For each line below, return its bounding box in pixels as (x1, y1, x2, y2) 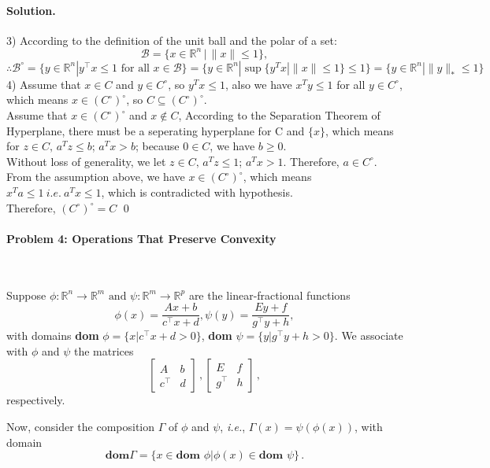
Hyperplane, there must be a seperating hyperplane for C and (6, 122, 305, 138)
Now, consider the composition (6, 418, 155, 435)
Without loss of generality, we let (6, 153, 166, 169)
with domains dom (6, 327, 99, 344)
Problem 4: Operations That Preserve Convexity (6, 230, 277, 246)
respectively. (6, 392, 65, 408)
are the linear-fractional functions (188, 286, 351, 303)
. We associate (334, 327, 403, 344)
